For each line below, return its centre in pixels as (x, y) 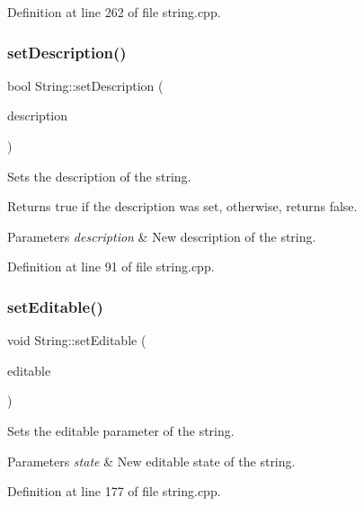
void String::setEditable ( (77, 340)
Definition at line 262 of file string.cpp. (114, 12)
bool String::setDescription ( (85, 85)
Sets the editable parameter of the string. (121, 430)
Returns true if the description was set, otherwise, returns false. (182, 206)
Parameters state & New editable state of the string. (151, 461)
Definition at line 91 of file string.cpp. (111, 266)
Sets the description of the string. (99, 176)
